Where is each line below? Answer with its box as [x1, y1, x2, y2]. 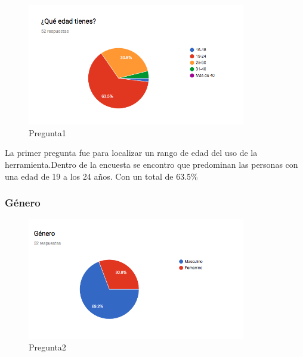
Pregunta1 [29, 126, 66, 139]
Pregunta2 [29, 341, 66, 353]
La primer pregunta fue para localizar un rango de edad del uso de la [5, 146, 258, 159]
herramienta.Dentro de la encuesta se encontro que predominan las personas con [5, 158, 298, 170]
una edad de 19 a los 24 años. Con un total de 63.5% [5, 170, 198, 182]
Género [5, 195, 41, 210]
